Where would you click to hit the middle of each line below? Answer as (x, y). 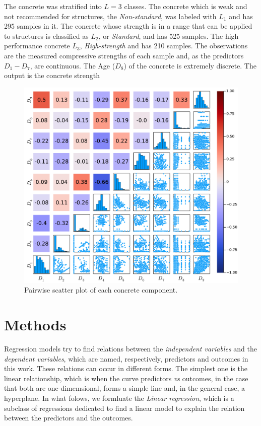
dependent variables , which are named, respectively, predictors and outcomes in (126, 358)
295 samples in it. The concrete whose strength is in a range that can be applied (128, 26)
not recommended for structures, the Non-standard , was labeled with (110, 16)
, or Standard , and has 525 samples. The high (169, 35)
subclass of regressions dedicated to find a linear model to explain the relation (124, 408)
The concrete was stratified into (53, 6)
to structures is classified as (46, 35)
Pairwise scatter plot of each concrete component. (101, 290)
